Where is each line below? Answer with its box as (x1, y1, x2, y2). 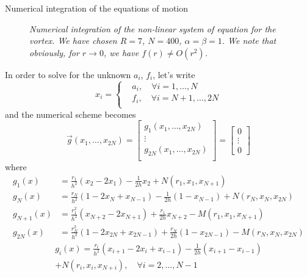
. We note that (222, 34, 276, 47)
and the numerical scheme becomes (5, 107, 136, 120)
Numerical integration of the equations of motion (5, 2, 189, 14)
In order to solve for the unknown (5, 68, 131, 81)
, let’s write (153, 68, 195, 81)
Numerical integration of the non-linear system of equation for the (29, 22, 276, 35)
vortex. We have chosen (29, 34, 117, 47)
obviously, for (29, 46, 79, 59)
